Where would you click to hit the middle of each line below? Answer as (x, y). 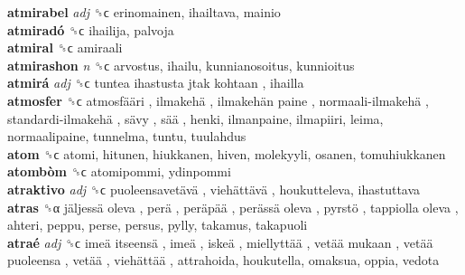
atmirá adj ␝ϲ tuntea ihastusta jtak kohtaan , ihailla (156, 83)
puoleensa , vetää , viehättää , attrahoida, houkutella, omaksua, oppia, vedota (223, 260)
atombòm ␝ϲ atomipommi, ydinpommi (119, 171)
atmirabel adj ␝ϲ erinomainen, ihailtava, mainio (144, 12)
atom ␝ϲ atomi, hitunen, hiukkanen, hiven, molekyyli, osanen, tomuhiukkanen (227, 153)
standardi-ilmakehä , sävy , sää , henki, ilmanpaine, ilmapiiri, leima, (195, 118)
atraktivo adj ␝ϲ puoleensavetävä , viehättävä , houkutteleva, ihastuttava (214, 189)
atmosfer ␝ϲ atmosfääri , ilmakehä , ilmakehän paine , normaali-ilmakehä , (218, 100)
